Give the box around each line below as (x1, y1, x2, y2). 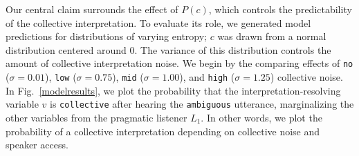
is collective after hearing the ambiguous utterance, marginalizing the (50, 97, 354, 111)
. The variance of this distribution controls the (134, 42, 331, 57)
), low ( (45, 70, 77, 84)
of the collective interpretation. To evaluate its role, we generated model (6, 15, 311, 30)
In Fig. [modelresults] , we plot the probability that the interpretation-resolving (6, 83, 341, 97)
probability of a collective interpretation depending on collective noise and (6, 124, 320, 138)
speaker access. (6, 137, 68, 152)
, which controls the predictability (208, 2, 352, 16)
